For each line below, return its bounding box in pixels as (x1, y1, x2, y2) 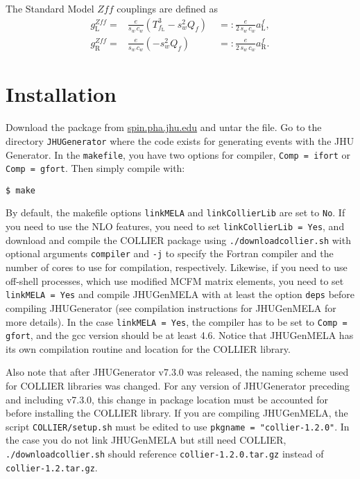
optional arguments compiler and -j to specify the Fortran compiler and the (6, 246, 334, 261)
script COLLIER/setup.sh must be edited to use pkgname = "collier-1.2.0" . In (6, 419, 350, 433)
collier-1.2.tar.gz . (6, 460, 98, 474)
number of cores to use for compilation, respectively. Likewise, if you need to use (6, 260, 348, 275)
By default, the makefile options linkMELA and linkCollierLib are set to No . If (6, 205, 345, 220)
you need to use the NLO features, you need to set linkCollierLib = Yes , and (6, 219, 345, 234)
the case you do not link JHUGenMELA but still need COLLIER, (6, 433, 286, 447)
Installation (6, 80, 117, 108)
